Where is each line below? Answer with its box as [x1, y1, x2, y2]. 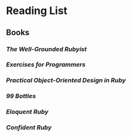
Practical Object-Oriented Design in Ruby [6, 76, 126, 84]
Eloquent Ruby [6, 108, 48, 116]
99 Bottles [6, 92, 36, 100]
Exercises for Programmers [6, 60, 86, 68]
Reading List [6, 4, 68, 18]
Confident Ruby [6, 124, 52, 132]
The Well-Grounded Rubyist [6, 45, 87, 53]
